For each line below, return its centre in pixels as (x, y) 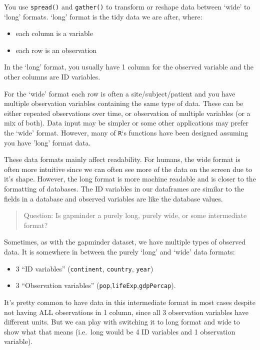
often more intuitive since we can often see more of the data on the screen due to (128, 169)
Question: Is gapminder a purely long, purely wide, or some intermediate (135, 215)
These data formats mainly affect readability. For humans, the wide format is (122, 159)
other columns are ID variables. (52, 77)
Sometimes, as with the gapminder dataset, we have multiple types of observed (125, 242)
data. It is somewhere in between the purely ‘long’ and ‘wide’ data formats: (119, 251)
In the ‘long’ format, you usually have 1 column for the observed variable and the (129, 67)
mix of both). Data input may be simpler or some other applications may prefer (126, 123)
